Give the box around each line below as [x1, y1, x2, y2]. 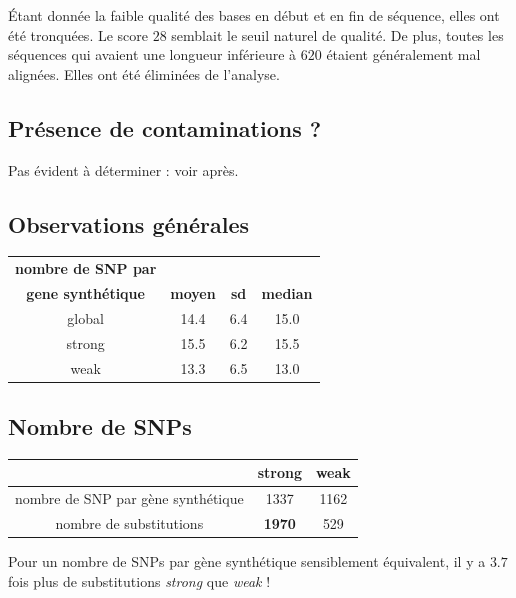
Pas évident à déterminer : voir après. [8, 159, 239, 180]
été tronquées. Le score [8, 24, 148, 45]
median [261, 282, 313, 303]
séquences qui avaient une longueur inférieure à [8, 44, 297, 65]
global [67, 307, 104, 328]
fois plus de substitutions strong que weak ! [8, 570, 271, 591]
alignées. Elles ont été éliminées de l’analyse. [8, 63, 280, 84]
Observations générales [8, 208, 250, 239]
